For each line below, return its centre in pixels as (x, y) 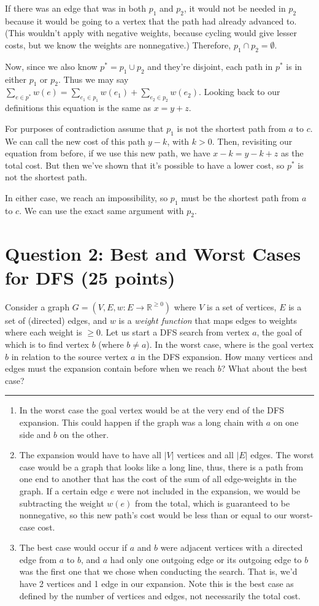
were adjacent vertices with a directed (232, 547)
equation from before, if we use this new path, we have (108, 153)
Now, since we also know (51, 66)
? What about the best (264, 368)
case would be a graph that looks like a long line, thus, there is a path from (161, 466)
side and (35, 434)
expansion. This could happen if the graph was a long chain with (141, 422)
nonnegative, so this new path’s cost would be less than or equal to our (153, 515)
